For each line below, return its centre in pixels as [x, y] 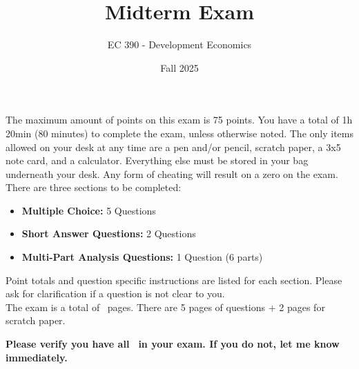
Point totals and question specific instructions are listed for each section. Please [174, 280]
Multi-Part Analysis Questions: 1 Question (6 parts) [142, 257]
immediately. [37, 357]
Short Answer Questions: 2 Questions [109, 233]
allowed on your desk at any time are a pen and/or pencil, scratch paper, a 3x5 [173, 147]
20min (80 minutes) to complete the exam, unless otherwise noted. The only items [179, 133]
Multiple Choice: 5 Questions [89, 210]
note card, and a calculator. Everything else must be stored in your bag [157, 160]
